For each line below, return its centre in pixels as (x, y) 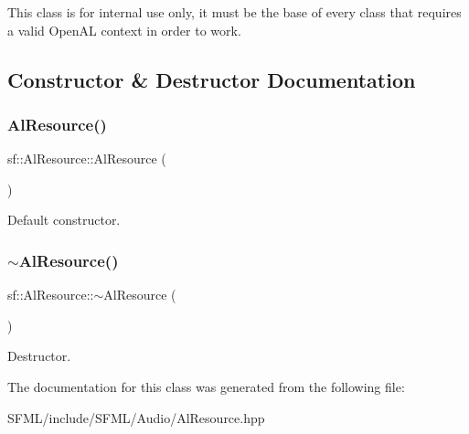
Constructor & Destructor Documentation (212, 79)
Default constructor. (64, 220)
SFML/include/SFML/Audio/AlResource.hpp (136, 417)
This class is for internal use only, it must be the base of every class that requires (234, 12)
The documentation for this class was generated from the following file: (206, 386)
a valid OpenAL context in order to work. (124, 30)
